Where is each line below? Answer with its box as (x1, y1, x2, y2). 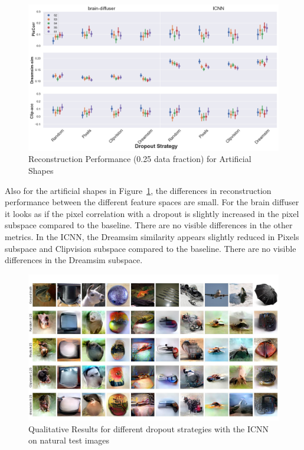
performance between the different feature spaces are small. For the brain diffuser (5, 196, 299, 208)
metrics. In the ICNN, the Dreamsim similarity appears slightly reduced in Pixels (5, 230, 299, 242)
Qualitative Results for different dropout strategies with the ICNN (28, 422, 269, 435)
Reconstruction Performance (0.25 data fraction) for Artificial (28, 153, 251, 165)
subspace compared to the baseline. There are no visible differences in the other (5, 219, 293, 231)
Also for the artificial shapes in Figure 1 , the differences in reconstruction (5, 184, 272, 196)
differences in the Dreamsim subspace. (5, 254, 143, 266)
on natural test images (28, 434, 110, 446)
